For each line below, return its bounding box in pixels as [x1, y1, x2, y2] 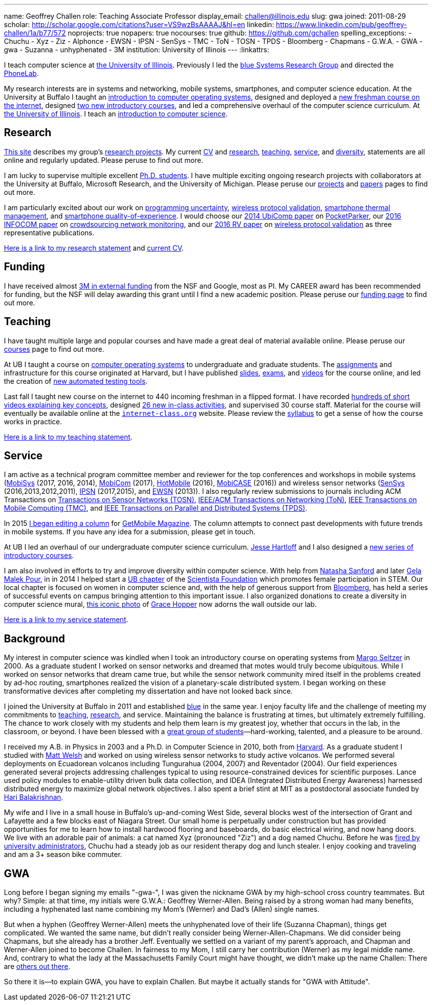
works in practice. [4, 417, 62, 426]
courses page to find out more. [4, 344, 105, 353]
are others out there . [4, 962, 71, 971]
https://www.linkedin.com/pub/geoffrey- [276, 20, 407, 29]
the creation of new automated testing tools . [4, 376, 147, 385]
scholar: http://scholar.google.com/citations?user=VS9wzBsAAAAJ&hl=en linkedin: [4, 20, 274, 29]
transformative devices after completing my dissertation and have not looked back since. [4, 687, 293, 696]
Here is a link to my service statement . [4, 615, 128, 624]
